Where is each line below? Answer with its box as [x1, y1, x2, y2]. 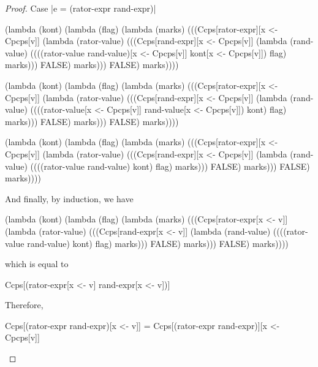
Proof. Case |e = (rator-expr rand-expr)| [5, 2, 156, 14]
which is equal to [5, 257, 69, 270]
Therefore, [5, 298, 44, 311]
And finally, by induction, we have [5, 192, 134, 205]
